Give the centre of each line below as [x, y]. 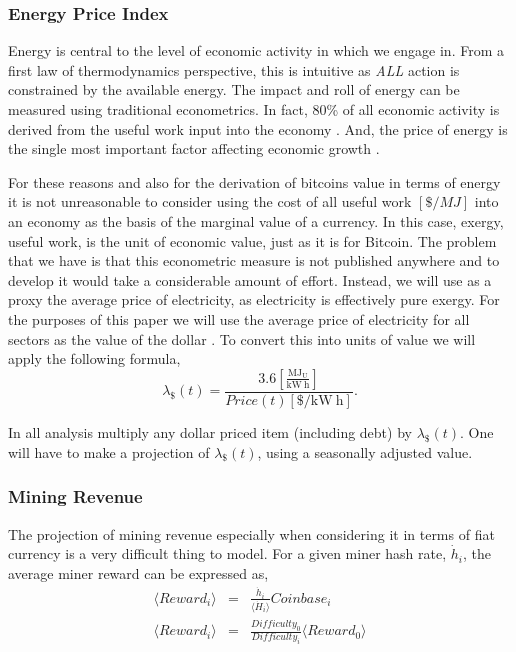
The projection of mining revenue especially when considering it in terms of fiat [251, 533]
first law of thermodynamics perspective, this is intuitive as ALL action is [234, 69]
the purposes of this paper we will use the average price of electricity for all [239, 318]
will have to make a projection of [109, 451]
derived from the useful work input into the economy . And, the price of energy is [258, 128]
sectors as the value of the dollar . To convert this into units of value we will [242, 338]
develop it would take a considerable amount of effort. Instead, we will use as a [250, 279]
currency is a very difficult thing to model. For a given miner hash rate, [227, 553]
